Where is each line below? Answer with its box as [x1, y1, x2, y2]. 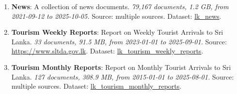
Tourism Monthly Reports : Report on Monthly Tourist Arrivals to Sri [11, 62, 231, 72]
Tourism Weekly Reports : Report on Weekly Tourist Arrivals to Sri [11, 27, 223, 37]
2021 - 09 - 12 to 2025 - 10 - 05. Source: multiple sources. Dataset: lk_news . [11, 11, 221, 21]
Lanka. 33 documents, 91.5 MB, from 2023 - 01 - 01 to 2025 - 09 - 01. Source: [11, 36, 227, 46]
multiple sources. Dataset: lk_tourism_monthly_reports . [11, 81, 182, 91]
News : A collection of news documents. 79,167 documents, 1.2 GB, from [11, 1, 229, 11]
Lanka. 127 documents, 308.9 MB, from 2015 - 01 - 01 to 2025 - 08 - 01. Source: [11, 71, 234, 81]
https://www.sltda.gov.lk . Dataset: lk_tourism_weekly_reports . [11, 46, 204, 56]
